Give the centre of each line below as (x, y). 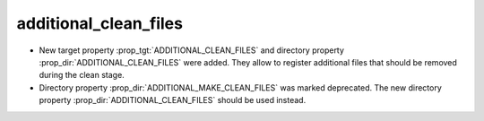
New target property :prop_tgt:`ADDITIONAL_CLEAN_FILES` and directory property (192, 50)
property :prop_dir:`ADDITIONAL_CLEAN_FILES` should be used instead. (173, 100)
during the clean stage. (82, 75)
